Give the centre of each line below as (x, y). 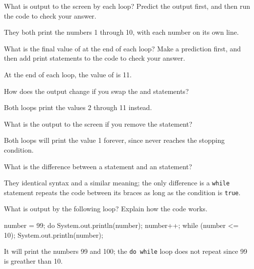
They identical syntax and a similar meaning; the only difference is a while (117, 183)
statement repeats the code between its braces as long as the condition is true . (122, 192)
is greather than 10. (33, 260)
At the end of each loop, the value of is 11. (68, 74)
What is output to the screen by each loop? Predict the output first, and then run (127, 6)
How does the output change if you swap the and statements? (96, 91)
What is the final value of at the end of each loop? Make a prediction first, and (123, 48)
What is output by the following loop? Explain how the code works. (106, 209)
